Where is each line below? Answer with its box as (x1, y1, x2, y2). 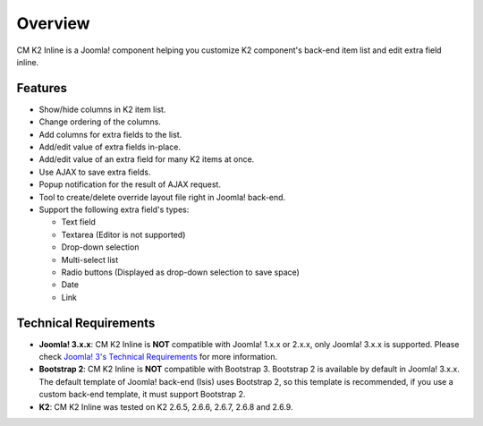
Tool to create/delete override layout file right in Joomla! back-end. (38, 192, 286, 202)
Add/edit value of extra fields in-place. (38, 141, 181, 152)
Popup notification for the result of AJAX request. (38, 179, 221, 190)
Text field (61, 217, 96, 227)
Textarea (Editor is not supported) (61, 229, 186, 240)
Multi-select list (61, 254, 119, 265)
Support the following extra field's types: (38, 204, 190, 215)
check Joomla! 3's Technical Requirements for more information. (38, 352, 278, 362)
